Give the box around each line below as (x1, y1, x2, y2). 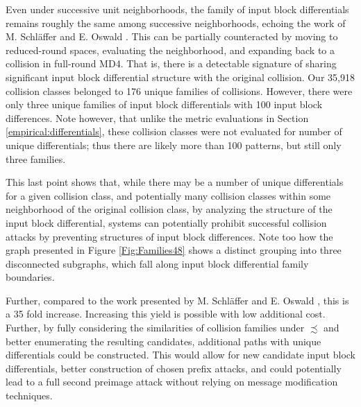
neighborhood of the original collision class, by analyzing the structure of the (6, 202, 333, 216)
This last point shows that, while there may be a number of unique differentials (6, 175, 344, 189)
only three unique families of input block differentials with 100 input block (6, 97, 323, 112)
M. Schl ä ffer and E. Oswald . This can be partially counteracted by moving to (6, 29, 338, 44)
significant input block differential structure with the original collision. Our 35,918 (6, 69, 355, 84)
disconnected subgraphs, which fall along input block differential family (6, 256, 309, 270)
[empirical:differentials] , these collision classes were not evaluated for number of (6, 124, 342, 139)
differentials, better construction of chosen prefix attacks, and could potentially (6, 361, 342, 375)
